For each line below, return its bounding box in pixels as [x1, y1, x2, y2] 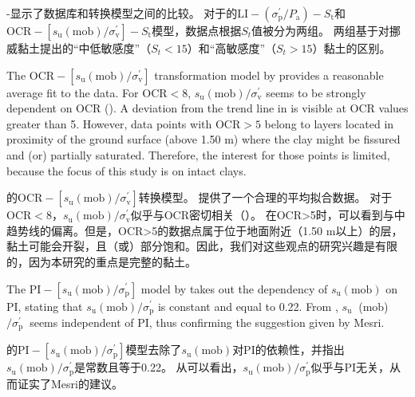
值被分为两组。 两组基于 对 [251, 22, 389, 38]
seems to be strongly [266, 84, 366, 100]
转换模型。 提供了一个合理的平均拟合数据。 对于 [138, 189, 393, 206]
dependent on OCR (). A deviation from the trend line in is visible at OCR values [6, 100, 409, 116]
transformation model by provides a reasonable [154, 66, 384, 83]
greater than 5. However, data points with [6, 115, 212, 132]
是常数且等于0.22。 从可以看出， [73, 359, 243, 375]
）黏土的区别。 [312, 40, 391, 56]
